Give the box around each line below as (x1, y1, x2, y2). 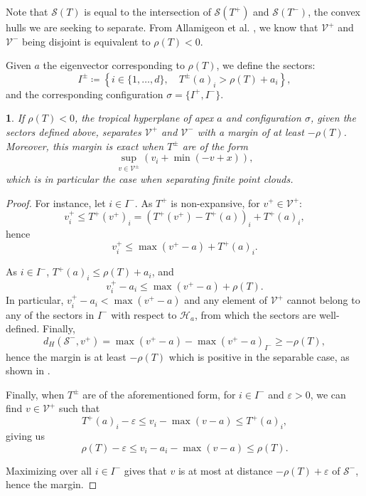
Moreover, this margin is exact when (6, 138, 164, 153)
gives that (124, 463, 167, 477)
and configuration (225, 110, 301, 125)
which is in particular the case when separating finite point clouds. (6, 171, 294, 186)
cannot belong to (286, 292, 360, 307)
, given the (310, 110, 356, 125)
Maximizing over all (6, 463, 92, 477)
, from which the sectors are (194, 307, 316, 322)
